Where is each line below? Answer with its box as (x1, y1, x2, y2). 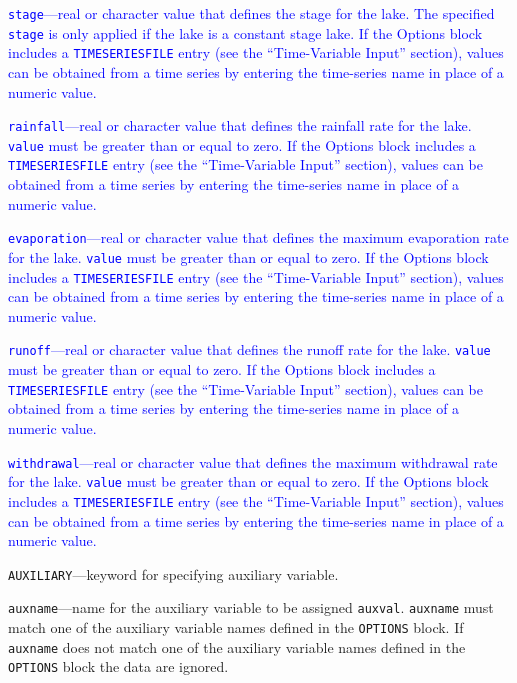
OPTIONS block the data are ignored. (8, 656, 229, 677)
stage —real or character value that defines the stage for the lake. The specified (8, 3, 495, 23)
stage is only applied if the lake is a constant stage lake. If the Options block (8, 22, 483, 43)
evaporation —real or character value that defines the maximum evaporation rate (8, 227, 509, 248)
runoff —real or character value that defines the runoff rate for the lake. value (8, 339, 491, 360)
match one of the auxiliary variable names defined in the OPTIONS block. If (8, 617, 464, 638)
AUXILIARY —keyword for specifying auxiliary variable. (8, 563, 339, 584)
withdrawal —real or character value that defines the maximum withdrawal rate (8, 451, 498, 472)
